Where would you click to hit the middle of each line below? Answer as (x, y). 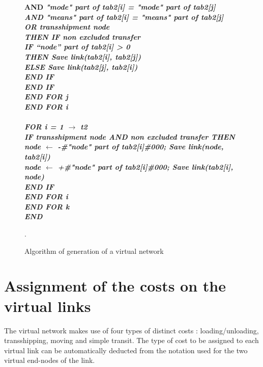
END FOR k (47, 206)
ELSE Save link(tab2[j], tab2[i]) (81, 67)
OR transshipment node (67, 27)
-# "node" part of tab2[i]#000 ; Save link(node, (141, 147)
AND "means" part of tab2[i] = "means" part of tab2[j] (124, 17)
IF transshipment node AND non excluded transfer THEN (130, 136)
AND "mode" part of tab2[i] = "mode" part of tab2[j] (120, 7)
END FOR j (46, 97)
